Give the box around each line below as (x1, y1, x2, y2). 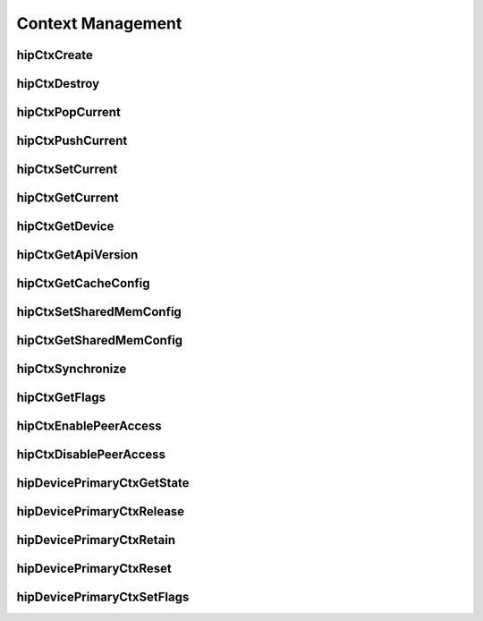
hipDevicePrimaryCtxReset (16, 561, 172, 576)
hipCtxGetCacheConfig (16, 276, 151, 291)
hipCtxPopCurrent (16, 105, 121, 120)
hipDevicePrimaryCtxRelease (16, 504, 185, 519)
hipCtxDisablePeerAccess (16, 447, 165, 463)
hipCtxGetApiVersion (16, 247, 139, 263)
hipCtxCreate (16, 47, 93, 63)
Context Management (16, 13, 182, 33)
